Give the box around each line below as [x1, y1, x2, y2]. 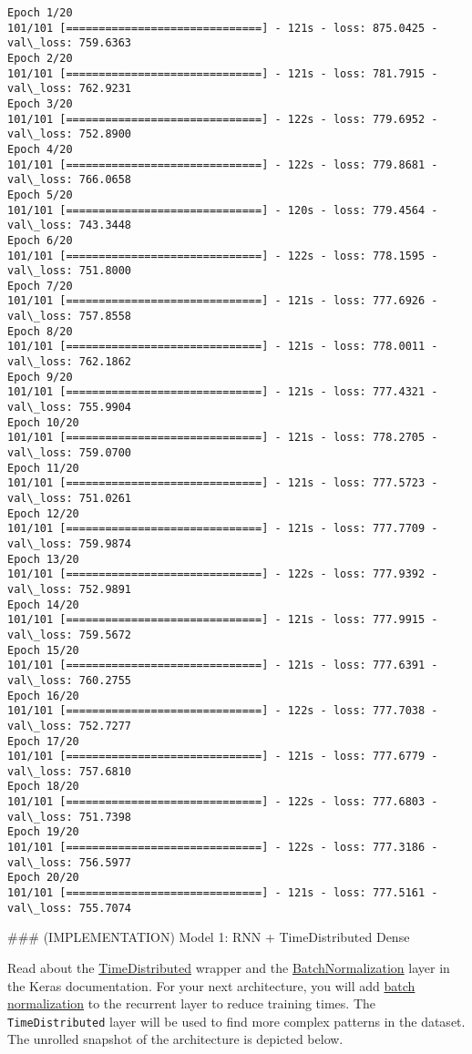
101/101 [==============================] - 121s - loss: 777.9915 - [7, 613, 438, 627]
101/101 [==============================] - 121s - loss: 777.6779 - [7, 750, 438, 763]
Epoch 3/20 [7, 97, 73, 110]
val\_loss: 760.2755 [7, 673, 132, 687]
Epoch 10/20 [7, 415, 79, 429]
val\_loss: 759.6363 [7, 36, 132, 50]
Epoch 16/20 [7, 689, 79, 702]
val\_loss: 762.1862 [7, 355, 132, 369]
